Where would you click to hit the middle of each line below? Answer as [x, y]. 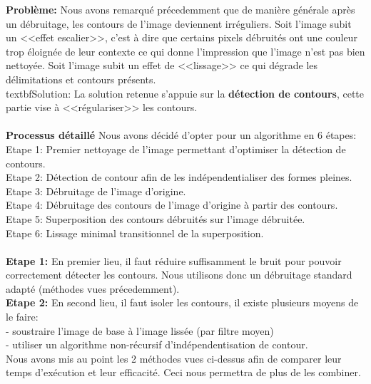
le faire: [22, 317]
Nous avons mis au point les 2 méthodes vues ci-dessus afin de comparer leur [174, 358]
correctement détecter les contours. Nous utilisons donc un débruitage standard [179, 275]
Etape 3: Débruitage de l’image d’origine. [96, 191]
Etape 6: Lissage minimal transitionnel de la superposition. [135, 233]
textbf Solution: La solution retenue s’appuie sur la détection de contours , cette [185, 93]
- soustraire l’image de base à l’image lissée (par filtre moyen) [140, 330]
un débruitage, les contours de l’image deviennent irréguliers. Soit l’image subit [179, 23]
